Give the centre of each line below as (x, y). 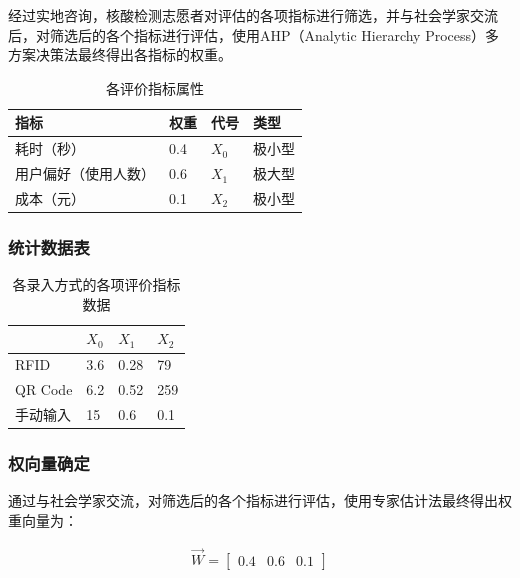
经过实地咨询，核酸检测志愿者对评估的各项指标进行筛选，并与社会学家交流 (253, 15)
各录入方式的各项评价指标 (96, 284)
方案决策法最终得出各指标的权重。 (120, 54)
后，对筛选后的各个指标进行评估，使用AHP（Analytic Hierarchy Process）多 (254, 34)
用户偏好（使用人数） (85, 173)
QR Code (44, 389)
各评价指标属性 (155, 87)
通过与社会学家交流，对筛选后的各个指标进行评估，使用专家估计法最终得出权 (260, 500)
